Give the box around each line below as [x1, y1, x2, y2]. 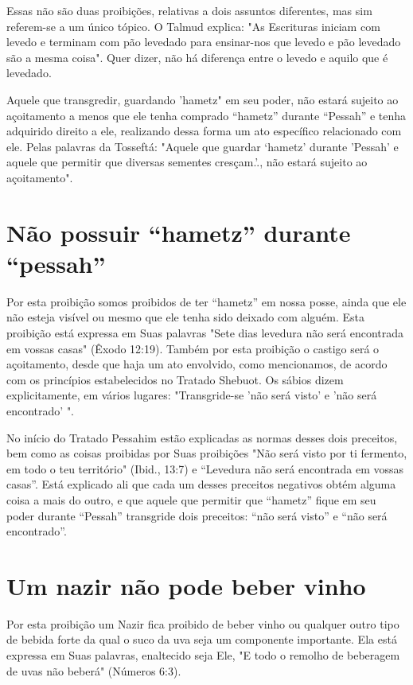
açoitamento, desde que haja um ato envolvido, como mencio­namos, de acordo [6, 356, 388, 372]
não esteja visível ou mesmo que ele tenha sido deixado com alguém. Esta [6, 309, 365, 325]
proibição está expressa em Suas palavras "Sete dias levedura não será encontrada [6, 325, 404, 341]
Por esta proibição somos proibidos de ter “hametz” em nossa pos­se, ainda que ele [6, 293, 407, 309]
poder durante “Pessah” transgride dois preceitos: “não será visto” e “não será [6, 507, 388, 523]
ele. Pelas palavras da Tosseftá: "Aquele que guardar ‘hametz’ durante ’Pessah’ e [6, 138, 399, 154]
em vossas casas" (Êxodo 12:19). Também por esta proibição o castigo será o [6, 340, 380, 356]
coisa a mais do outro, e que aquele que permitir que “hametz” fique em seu [6, 491, 376, 508]
